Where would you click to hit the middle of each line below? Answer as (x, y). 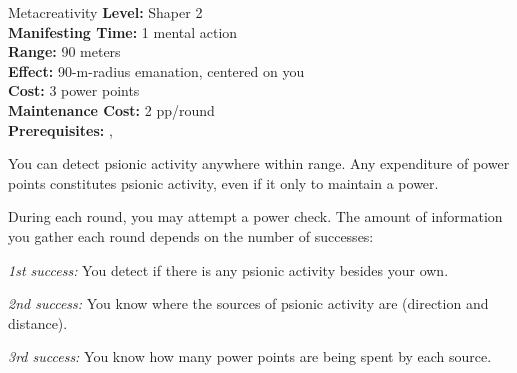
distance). (38, 322)
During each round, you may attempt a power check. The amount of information (255, 216)
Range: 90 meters (64, 51)
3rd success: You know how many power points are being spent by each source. (250, 356)
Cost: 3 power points (74, 90)
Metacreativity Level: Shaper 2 (105, 12)
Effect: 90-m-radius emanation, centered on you (156, 70)
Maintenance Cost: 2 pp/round (111, 109)
